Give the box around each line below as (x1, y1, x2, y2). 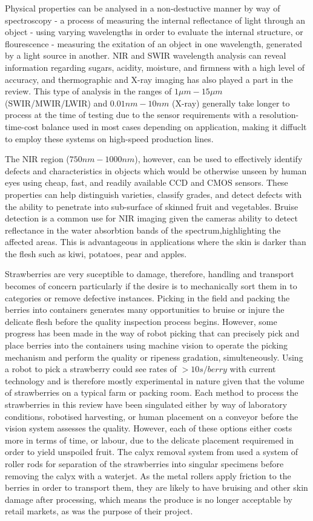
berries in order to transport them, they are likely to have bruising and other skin (5, 481, 308, 494)
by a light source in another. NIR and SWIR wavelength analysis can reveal (5, 49, 286, 62)
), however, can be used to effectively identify (134, 152, 303, 165)
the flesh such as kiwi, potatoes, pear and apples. (5, 247, 187, 260)
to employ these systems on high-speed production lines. (5, 132, 214, 145)
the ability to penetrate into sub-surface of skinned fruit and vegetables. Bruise (5, 200, 298, 212)
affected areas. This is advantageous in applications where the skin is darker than (5, 235, 306, 248)
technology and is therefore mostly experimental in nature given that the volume (5, 374, 305, 387)
